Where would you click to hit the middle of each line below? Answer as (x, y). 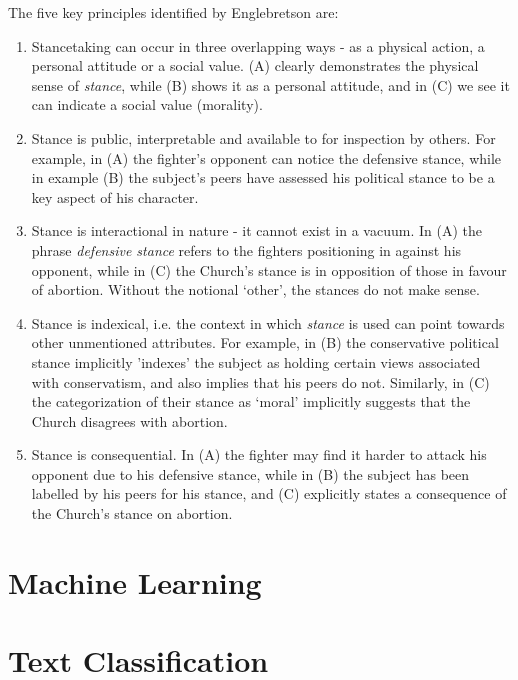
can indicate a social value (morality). (147, 104)
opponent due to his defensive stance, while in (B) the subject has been (250, 473)
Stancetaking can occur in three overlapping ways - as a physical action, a (258, 45)
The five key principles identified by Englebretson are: (173, 12)
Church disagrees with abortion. (129, 420)
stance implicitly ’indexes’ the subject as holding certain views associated (256, 361)
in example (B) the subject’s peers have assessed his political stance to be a (263, 177)
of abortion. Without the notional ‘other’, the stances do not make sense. (255, 289)
